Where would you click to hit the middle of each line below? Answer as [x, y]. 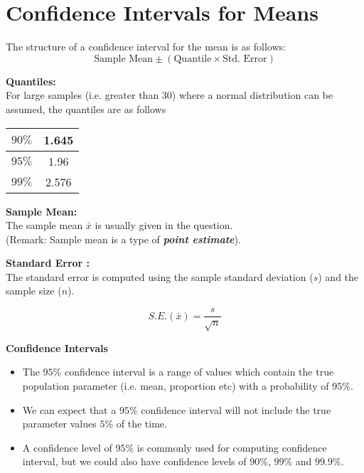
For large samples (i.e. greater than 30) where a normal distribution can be [169, 95]
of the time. [141, 424]
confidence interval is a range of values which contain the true [199, 372]
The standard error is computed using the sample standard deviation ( [160, 276]
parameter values [59, 424]
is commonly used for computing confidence [232, 447]
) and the [338, 276]
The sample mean [44, 225]
